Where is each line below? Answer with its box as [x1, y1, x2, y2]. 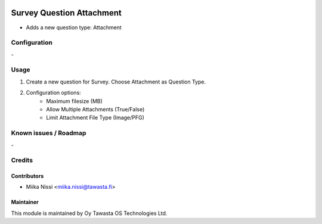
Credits [11, 156, 33, 164]
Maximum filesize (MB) [46, 97, 103, 104]
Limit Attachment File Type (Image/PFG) [46, 114, 144, 122]
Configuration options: [26, 89, 82, 97]
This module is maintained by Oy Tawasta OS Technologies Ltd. [11, 209, 168, 217]
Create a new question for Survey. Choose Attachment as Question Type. [26, 78, 206, 85]
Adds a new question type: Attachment [26, 24, 122, 31]
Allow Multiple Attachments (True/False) [46, 105, 145, 113]
